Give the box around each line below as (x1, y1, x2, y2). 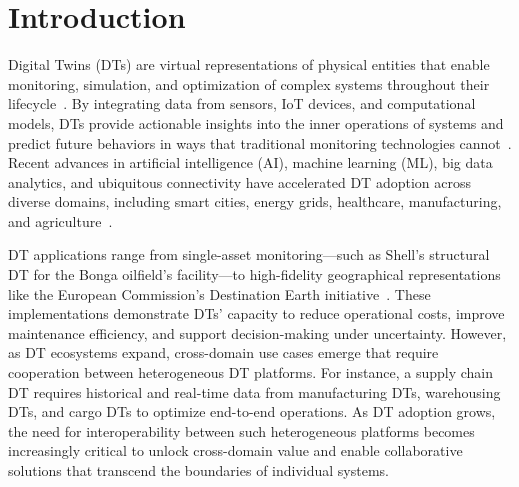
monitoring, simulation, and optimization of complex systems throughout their (8, 73, 490, 94)
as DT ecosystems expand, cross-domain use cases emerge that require (8, 342, 439, 363)
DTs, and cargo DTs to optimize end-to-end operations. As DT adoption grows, (8, 401, 496, 422)
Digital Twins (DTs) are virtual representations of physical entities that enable (8, 54, 490, 75)
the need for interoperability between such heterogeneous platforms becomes (8, 420, 475, 441)
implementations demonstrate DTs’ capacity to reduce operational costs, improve (8, 303, 505, 324)
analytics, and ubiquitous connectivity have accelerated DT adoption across (8, 171, 471, 192)
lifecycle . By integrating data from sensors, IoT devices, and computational (8, 93, 476, 114)
